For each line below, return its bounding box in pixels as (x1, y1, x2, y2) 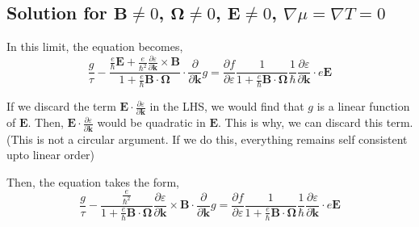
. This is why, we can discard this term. (218, 114, 413, 131)
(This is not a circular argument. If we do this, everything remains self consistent (6, 130, 408, 147)
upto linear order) (6, 146, 95, 163)
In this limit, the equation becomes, (6, 38, 183, 55)
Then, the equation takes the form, (6, 173, 180, 190)
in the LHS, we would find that (149, 98, 304, 115)
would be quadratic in (97, 114, 206, 131)
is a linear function (316, 98, 410, 115)
